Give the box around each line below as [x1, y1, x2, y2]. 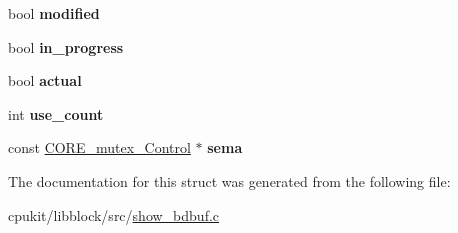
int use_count [8, 103, 104, 124]
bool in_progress [8, 36, 124, 57]
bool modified [8, 3, 100, 23]
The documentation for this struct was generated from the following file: [8, 170, 451, 191]
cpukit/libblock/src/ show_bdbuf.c [8, 204, 220, 225]
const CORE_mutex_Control [8, 137, 191, 158]
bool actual [8, 70, 82, 91]
